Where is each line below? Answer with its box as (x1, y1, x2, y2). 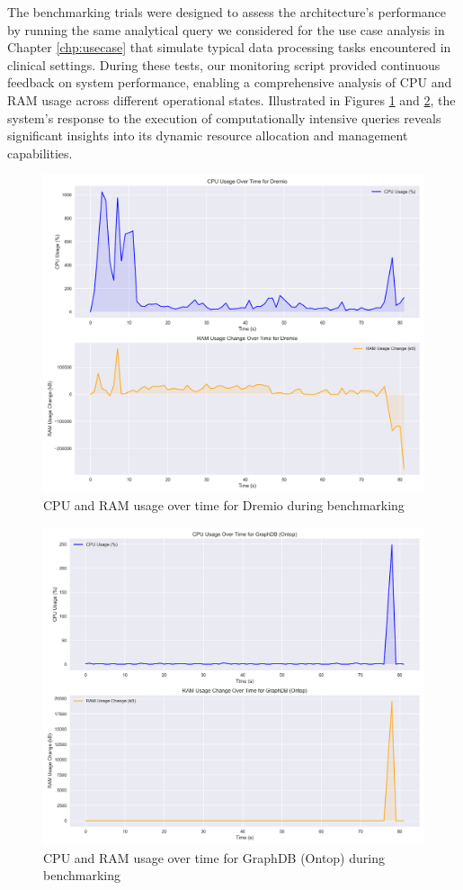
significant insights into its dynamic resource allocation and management (7, 126, 408, 145)
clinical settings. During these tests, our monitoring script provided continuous (7, 55, 441, 74)
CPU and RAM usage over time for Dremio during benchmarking (43, 496, 405, 515)
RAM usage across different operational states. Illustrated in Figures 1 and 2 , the (7, 90, 456, 109)
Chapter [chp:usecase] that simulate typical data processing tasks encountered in (7, 38, 451, 57)
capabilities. (7, 143, 73, 162)
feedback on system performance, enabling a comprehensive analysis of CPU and (7, 73, 452, 92)
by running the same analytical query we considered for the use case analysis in (7, 20, 445, 39)
